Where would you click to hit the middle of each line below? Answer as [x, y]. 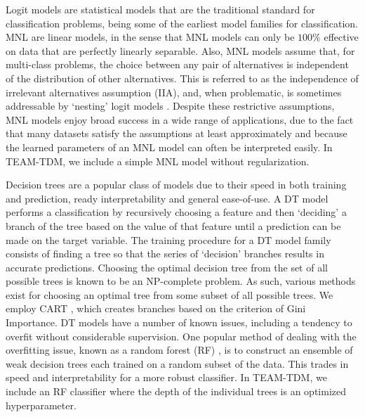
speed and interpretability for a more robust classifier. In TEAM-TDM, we [166, 377]
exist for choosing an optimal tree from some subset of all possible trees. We [170, 294]
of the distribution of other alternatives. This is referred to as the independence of [182, 78]
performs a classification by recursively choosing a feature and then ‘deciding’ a [176, 212]
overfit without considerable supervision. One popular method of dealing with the [181, 336]
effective [341, 37]
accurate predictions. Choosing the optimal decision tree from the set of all [167, 267]
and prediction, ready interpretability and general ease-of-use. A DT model [167, 198]
